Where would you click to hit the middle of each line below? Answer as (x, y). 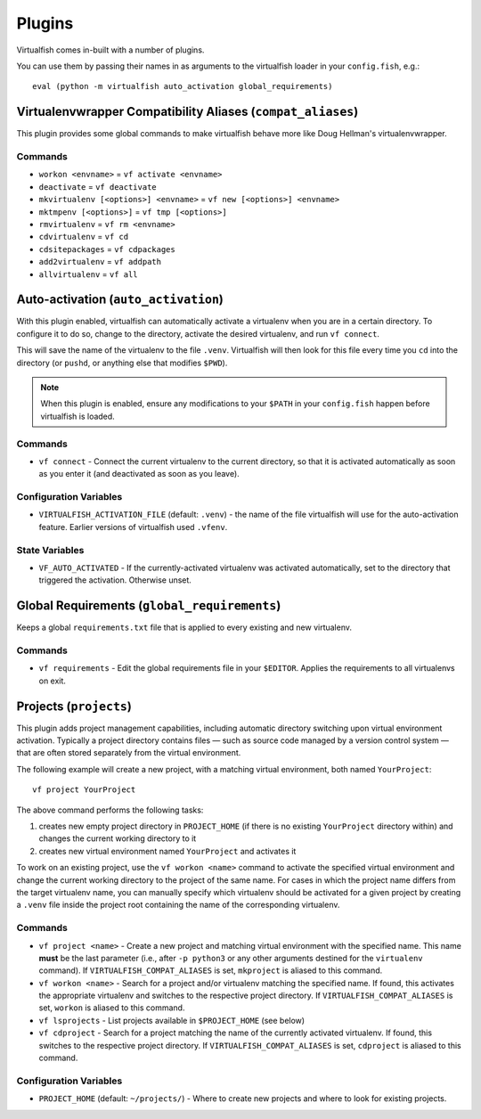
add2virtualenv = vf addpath (100, 262)
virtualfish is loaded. (77, 416)
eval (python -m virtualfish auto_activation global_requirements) (183, 86)
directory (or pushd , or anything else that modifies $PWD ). (122, 363)
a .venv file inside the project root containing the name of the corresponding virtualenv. (178, 905)
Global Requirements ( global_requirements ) (149, 606)
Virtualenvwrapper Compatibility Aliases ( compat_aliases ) (188, 112)
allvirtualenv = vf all (88, 274)
